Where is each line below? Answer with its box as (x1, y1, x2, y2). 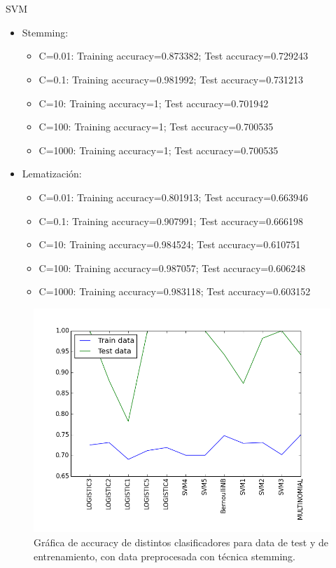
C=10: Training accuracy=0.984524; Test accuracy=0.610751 (38, 237, 301, 252)
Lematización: (22, 166, 82, 181)
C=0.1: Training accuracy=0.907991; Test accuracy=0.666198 (38, 213, 304, 228)
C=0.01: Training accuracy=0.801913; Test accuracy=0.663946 (38, 189, 309, 204)
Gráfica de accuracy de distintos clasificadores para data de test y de (34, 535, 328, 550)
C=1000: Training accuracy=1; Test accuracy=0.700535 (38, 142, 279, 157)
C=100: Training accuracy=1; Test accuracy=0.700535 (38, 119, 274, 134)
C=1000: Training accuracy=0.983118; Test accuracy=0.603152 (38, 284, 311, 299)
